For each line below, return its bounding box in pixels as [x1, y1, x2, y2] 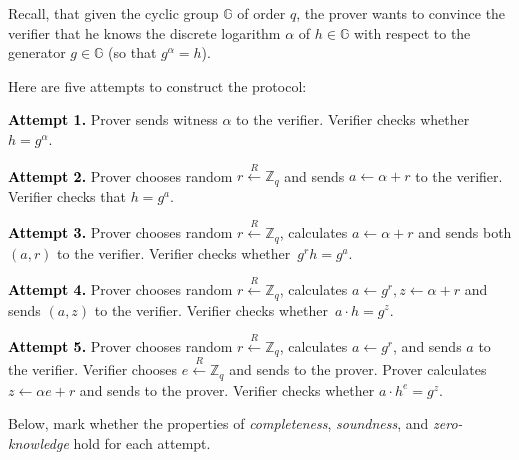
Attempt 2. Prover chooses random [8, 165, 233, 186]
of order [237, 3, 286, 23]
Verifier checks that [8, 185, 126, 206]
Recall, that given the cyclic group [8, 3, 219, 23]
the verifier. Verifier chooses [8, 359, 178, 380]
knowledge [8, 432, 69, 453]
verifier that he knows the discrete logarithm [8, 22, 281, 43]
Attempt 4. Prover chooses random [8, 279, 233, 300]
